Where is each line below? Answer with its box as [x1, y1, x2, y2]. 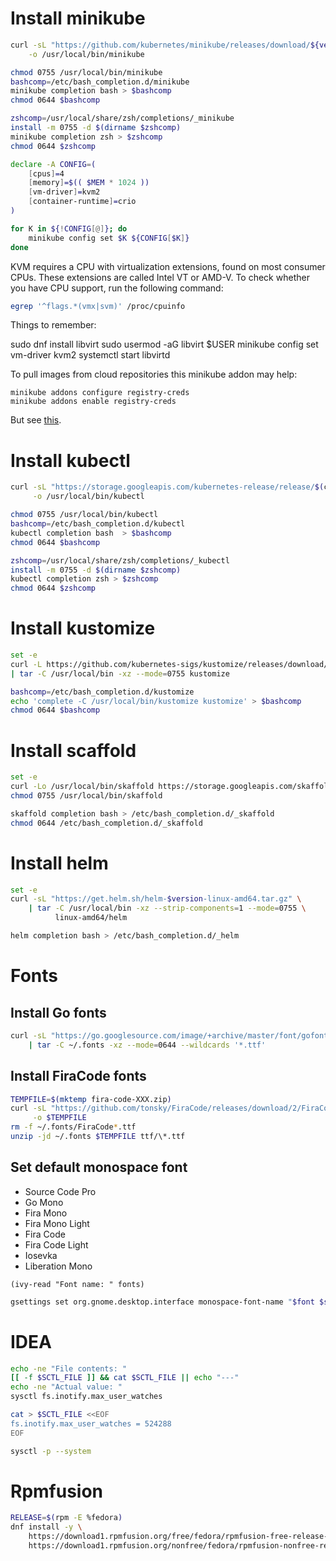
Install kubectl [10, 449, 131, 472]
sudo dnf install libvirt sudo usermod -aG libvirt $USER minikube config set [10, 338, 319, 351]
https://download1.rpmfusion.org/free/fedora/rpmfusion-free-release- [28, 1532, 329, 1542]
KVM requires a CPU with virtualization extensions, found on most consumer [10, 260, 326, 272]
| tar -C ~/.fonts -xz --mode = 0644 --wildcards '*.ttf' [28, 1040, 267, 1050]
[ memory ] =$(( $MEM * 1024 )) [28, 178, 150, 188]
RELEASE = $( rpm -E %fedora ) [10, 1513, 123, 1523]
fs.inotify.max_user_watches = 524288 [10, 1418, 172, 1429]
